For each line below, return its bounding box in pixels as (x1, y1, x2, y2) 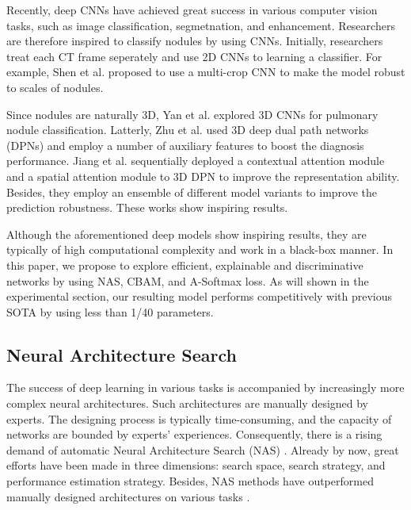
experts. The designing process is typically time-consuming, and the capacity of (6, 410, 392, 427)
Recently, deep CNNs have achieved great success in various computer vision (6, 2, 378, 17)
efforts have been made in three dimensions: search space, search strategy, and (6, 457, 386, 474)
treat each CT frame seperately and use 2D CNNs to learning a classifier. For (6, 48, 382, 64)
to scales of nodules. (6, 79, 104, 95)
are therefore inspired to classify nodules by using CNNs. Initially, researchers (6, 33, 383, 49)
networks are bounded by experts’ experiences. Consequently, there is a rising (6, 426, 382, 443)
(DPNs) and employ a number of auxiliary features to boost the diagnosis (6, 136, 364, 153)
